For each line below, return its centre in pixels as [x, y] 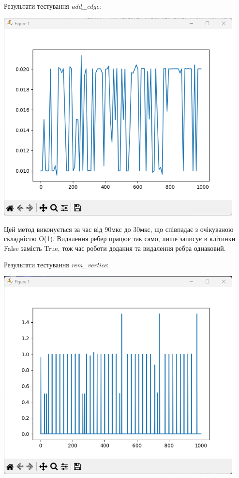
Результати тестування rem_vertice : [56, 264]
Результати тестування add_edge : [52, 6]
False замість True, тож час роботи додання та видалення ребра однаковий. [115, 248]
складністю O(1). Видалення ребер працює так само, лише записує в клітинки [120, 239]
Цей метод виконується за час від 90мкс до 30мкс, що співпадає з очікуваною [119, 229]
